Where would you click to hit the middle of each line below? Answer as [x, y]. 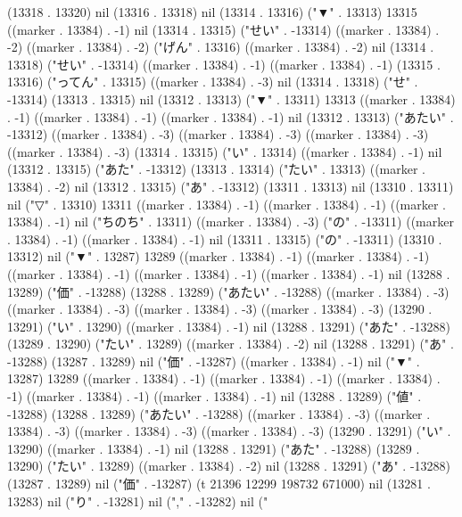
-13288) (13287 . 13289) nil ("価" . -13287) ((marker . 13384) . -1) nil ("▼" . [214, 361]
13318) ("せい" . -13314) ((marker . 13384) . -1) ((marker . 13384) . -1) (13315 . [224, 64]
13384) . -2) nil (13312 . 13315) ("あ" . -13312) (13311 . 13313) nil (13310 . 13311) [231, 186]
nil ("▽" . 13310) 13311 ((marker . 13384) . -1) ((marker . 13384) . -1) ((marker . [227, 204]
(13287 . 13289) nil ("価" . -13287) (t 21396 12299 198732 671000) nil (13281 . [219, 484]
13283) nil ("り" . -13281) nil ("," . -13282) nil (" [138, 501]
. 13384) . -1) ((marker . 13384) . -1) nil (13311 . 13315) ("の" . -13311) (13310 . [225, 238]
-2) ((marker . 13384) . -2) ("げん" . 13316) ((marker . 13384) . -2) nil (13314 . [221, 47]
